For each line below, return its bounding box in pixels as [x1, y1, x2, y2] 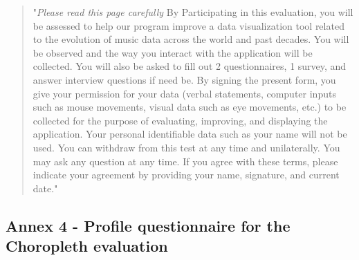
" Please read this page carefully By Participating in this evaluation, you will [33, 5, 353, 19]
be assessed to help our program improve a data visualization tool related [33, 18, 344, 32]
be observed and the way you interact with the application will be [33, 45, 313, 59]
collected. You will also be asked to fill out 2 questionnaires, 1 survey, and [33, 59, 347, 73]
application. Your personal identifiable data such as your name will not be [33, 127, 347, 141]
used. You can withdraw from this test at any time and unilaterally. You [33, 140, 340, 154]
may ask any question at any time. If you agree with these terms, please [33, 154, 338, 168]
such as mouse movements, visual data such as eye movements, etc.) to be [33, 100, 347, 114]
